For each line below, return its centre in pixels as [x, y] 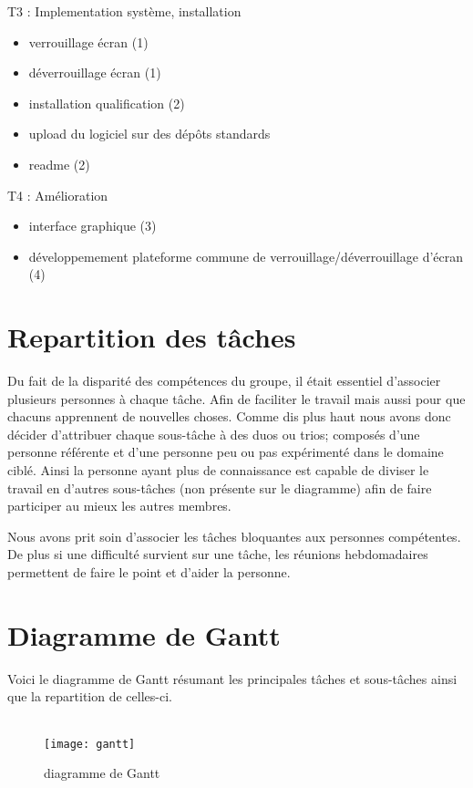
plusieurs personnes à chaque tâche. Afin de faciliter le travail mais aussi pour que [236, 398]
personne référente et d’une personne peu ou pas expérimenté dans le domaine [226, 452]
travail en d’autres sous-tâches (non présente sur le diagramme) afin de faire [220, 487]
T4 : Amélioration [58, 195]
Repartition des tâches [152, 337]
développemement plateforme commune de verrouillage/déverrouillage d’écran [246, 256]
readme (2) [59, 164]
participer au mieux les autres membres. [119, 506]
